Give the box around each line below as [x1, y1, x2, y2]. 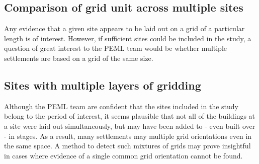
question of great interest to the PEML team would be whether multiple [4, 43, 227, 53]
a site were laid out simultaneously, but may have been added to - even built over [4, 120, 255, 131]
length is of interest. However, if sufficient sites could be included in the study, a [4, 33, 251, 43]
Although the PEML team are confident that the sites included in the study [4, 101, 238, 111]
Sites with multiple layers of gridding [4, 77, 201, 93]
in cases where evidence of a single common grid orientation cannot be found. [4, 150, 243, 160]
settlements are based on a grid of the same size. [4, 52, 153, 63]
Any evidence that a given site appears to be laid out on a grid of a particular [4, 23, 245, 34]
